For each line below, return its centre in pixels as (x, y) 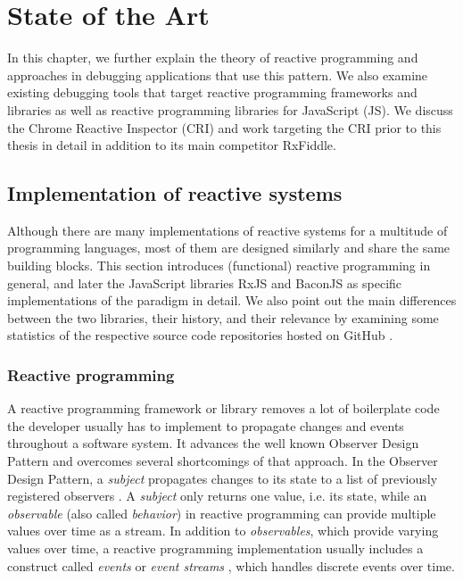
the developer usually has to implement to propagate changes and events (206, 425)
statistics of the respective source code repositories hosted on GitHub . (200, 335)
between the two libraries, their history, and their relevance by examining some (223, 317)
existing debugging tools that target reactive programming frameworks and (212, 92)
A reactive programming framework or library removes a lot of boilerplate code (223, 408)
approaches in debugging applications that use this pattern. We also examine (218, 75)
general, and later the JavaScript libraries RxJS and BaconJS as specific (205, 282)
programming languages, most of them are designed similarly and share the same (229, 248)
